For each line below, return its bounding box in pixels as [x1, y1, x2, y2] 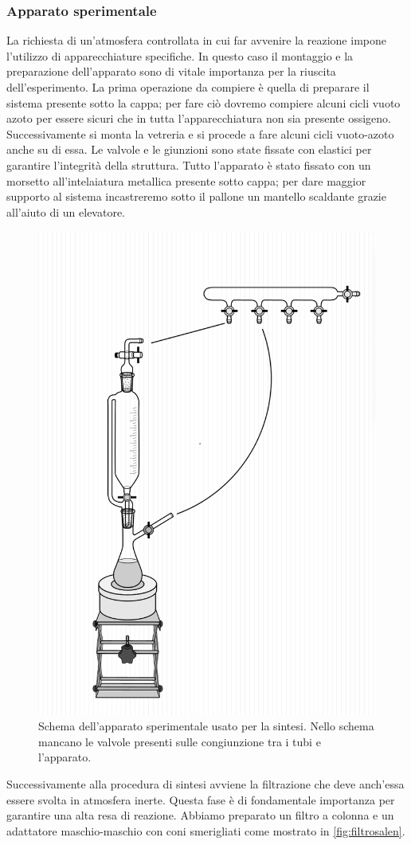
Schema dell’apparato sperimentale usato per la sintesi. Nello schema [38, 718, 374, 734]
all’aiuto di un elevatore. [6, 203, 126, 220]
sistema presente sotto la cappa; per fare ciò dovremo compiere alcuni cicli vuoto [6, 94, 401, 111]
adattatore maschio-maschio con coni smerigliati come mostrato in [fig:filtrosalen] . [6, 822, 405, 839]
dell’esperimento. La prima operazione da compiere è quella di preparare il [6, 79, 370, 95]
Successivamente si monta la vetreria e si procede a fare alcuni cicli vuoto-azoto [6, 125, 394, 142]
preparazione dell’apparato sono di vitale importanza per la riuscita [6, 63, 336, 80]
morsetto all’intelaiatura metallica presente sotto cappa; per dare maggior [6, 172, 366, 189]
